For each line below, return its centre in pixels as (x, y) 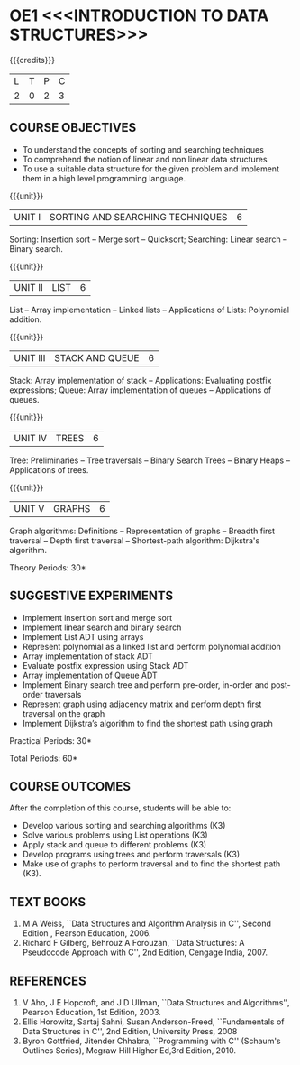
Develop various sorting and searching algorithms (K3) (124, 826)
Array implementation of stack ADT (87, 656)
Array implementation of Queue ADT (90, 675)
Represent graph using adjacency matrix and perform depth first (142, 704)
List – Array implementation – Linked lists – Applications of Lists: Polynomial (150, 310)
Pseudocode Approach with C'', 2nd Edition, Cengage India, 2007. (145, 952)
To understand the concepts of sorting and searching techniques (143, 149)
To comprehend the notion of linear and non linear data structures (145, 159)
